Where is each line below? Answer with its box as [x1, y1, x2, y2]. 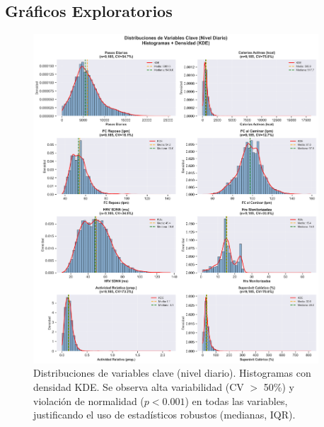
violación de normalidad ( [33, 393, 144, 408]
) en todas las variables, [185, 393, 288, 408]
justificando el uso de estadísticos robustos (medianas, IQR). [33, 407, 296, 422]
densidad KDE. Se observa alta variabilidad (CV [33, 379, 244, 394]
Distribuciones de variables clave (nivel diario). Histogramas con [33, 365, 311, 380]
